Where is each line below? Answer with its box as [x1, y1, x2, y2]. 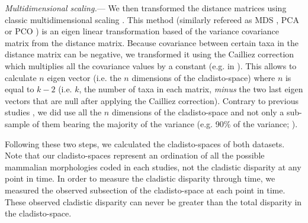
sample [5, 117, 30, 130]
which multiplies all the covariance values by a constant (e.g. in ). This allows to [5, 59, 297, 72]
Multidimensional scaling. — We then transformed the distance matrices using [5, 2, 287, 14]
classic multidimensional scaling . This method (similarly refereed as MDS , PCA [5, 13, 299, 25]
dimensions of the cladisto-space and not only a [111, 106, 284, 118]
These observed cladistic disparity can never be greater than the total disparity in [5, 195, 302, 208]
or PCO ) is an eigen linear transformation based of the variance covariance [5, 25, 280, 37]
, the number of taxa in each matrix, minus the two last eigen [79, 83, 303, 95]
